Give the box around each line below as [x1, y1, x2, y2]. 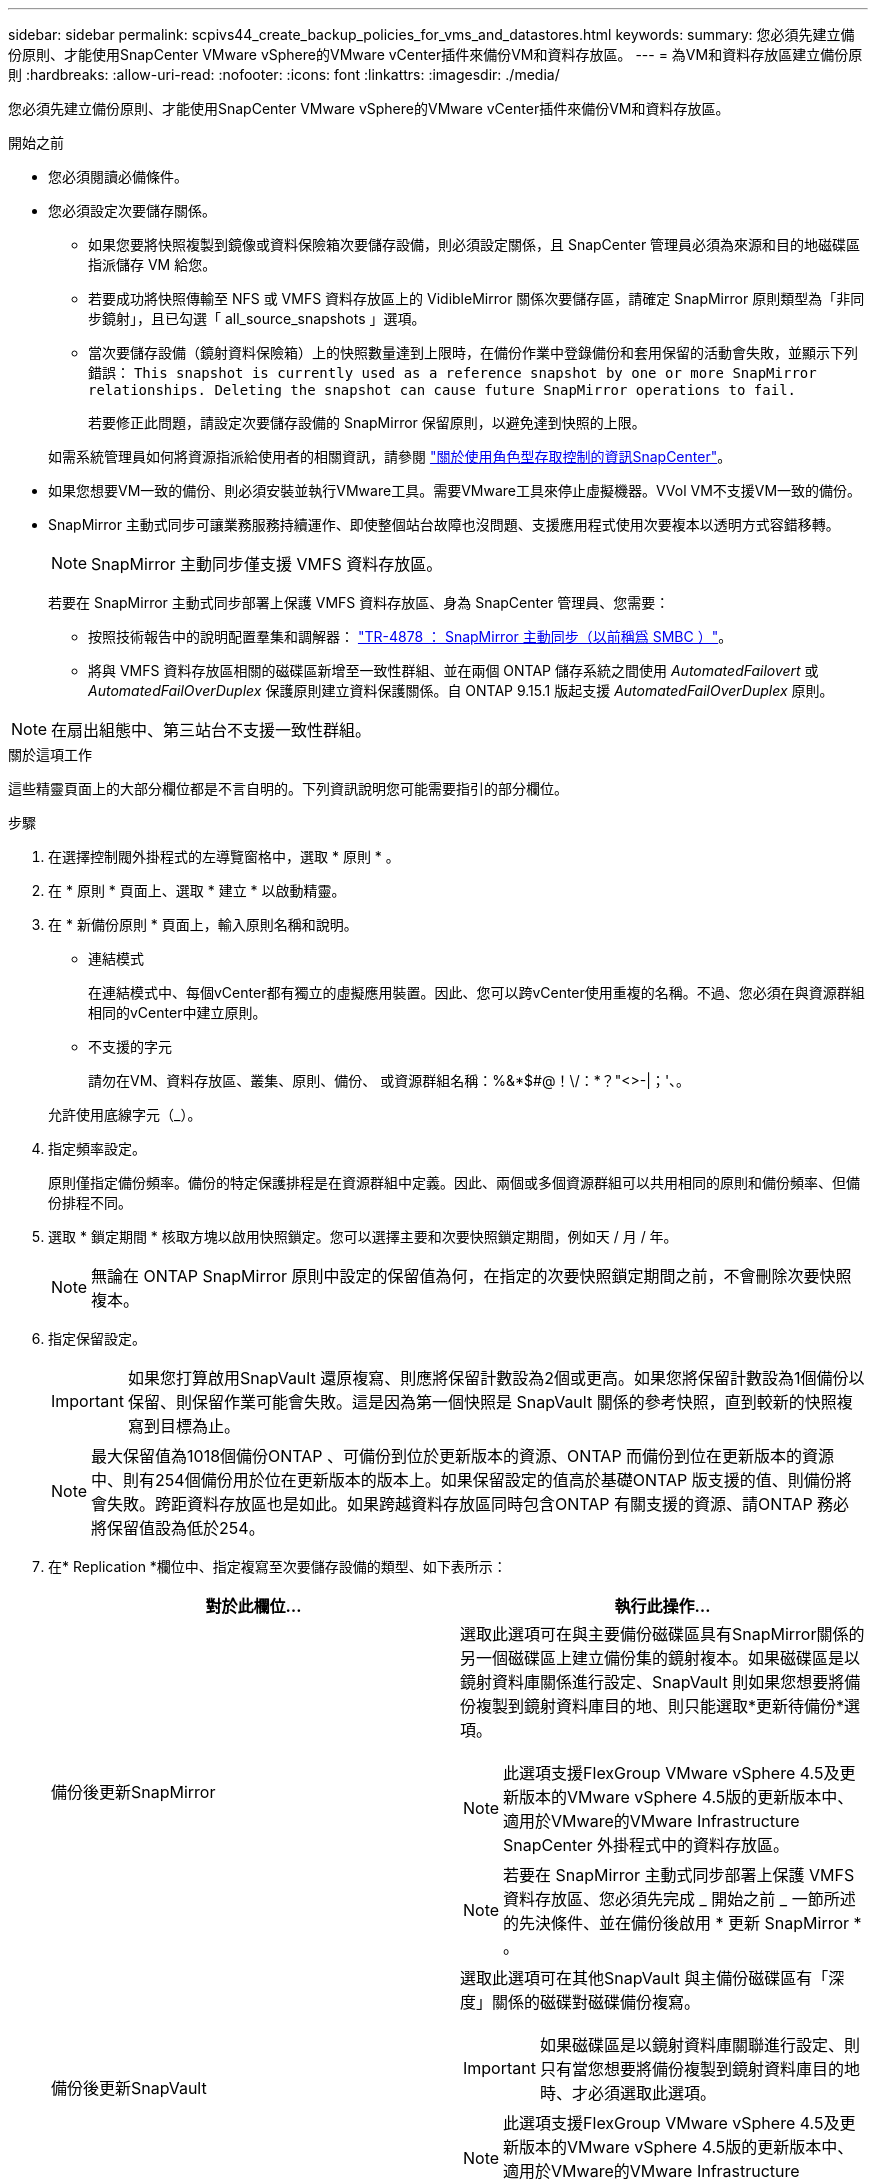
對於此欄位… [205, 1596, 302, 1616]
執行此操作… [614, 1596, 711, 1616]
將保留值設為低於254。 [91, 1518, 265, 1538]
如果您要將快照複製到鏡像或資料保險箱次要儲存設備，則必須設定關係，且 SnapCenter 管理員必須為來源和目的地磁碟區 [88, 236, 861, 253]
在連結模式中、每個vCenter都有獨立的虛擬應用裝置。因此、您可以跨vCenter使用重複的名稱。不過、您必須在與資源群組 [88, 984, 865, 1001]
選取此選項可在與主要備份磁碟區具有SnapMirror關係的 [460, 1624, 865, 1644]
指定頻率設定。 [48, 1140, 146, 1157]
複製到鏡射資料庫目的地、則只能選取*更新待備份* [476, 1696, 845, 1716]
